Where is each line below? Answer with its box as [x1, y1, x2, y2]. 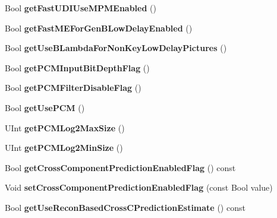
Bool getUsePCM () [5, 101, 85, 113]
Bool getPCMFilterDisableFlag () [5, 81, 141, 94]
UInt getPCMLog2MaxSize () [5, 121, 125, 134]
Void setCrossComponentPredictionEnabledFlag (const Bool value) [5, 181, 273, 194]
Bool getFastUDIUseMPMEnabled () [5, 2, 156, 14]
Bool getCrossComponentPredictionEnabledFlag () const [5, 161, 236, 173]
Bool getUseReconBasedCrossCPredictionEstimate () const [5, 201, 245, 213]
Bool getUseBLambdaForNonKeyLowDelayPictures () [5, 42, 227, 54]
